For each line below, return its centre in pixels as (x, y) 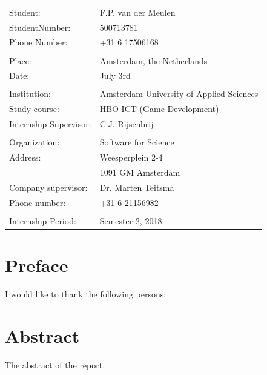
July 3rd (115, 75)
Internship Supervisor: (50, 124)
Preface (37, 265)
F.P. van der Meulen (137, 12)
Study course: (34, 109)
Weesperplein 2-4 (131, 157)
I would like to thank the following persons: (86, 294)
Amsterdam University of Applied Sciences (179, 94)
